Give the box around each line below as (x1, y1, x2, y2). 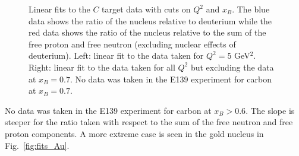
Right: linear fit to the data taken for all (29, 61, 175, 73)
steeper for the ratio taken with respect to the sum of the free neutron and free (5, 116, 293, 128)
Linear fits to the (29, 3, 90, 15)
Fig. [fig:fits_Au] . (5, 139, 70, 151)
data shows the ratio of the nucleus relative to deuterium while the (29, 14, 272, 27)
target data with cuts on (102, 3, 191, 15)
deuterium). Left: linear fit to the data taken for (29, 49, 204, 62)
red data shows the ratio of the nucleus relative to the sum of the (29, 26, 266, 39)
